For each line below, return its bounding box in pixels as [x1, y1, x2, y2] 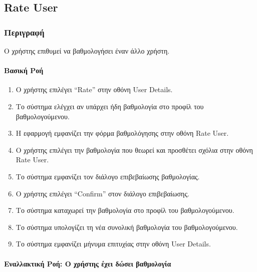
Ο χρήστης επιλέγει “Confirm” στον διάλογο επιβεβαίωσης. [16, 188, 189, 198]
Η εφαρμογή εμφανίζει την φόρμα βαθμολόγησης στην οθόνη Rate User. [16, 128, 229, 138]
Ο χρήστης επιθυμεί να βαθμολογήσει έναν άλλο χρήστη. [4, 46, 170, 56]
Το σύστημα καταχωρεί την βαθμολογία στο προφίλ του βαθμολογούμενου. [16, 205, 234, 215]
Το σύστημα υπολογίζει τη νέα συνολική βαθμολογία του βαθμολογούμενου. [16, 221, 238, 232]
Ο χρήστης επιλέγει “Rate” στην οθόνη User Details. [16, 84, 173, 95]
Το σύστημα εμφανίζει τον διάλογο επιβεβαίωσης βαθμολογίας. [16, 171, 200, 181]
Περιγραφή [4, 26, 45, 38]
